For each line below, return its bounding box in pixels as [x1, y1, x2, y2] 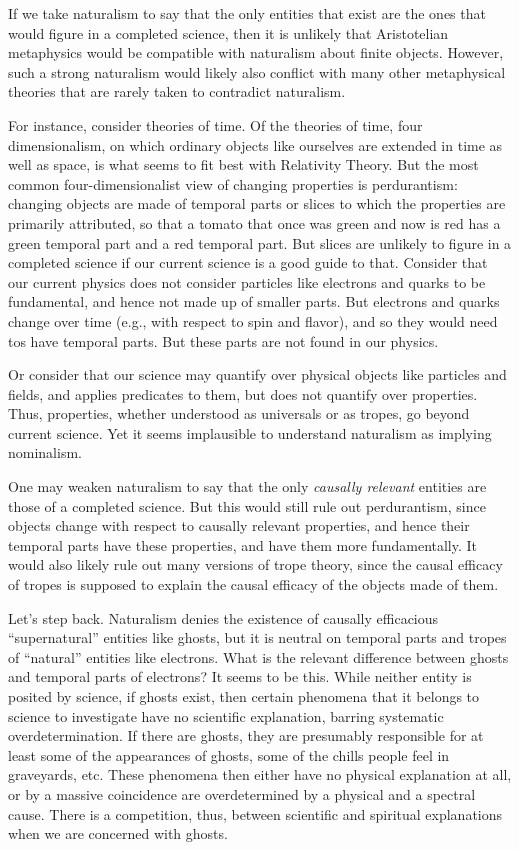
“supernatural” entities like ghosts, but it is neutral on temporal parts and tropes [8, 627, 507, 648]
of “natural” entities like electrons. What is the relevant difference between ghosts [8, 646, 509, 667]
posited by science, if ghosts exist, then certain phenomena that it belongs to [8, 686, 480, 706]
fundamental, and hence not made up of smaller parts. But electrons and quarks [8, 291, 500, 312]
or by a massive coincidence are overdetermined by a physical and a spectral [8, 783, 476, 804]
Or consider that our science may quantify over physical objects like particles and [8, 364, 507, 385]
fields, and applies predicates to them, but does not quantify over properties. [8, 383, 478, 404]
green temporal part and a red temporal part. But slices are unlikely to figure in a [8, 232, 512, 253]
